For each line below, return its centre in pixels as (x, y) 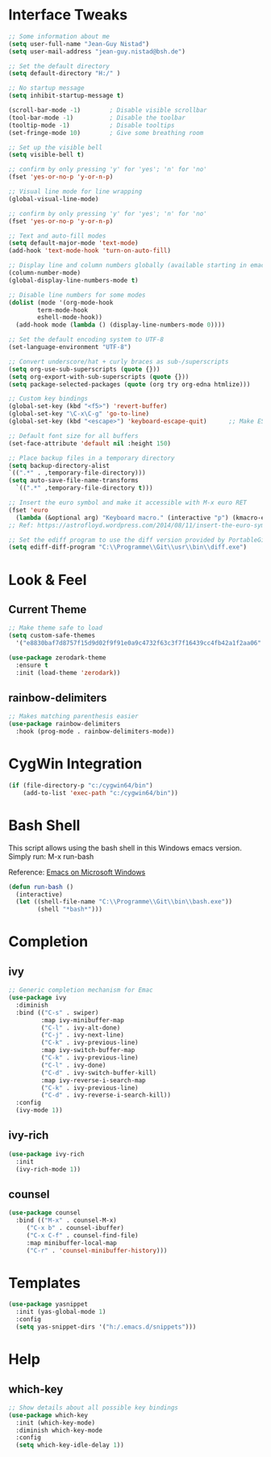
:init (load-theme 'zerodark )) (68, 672)
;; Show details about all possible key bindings (94, 1408)
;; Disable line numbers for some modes (77, 295)
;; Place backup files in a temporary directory (92, 458)
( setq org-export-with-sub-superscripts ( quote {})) (99, 377)
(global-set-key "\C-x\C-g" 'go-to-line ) (79, 414)
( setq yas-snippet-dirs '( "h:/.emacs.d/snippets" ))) (106, 1327)
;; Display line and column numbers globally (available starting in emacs (138, 265)
